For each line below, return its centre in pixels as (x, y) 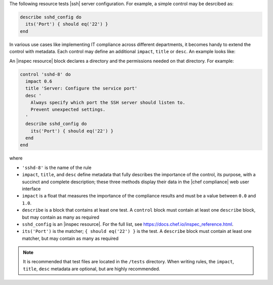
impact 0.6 (39, 81)
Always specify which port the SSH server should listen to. (108, 103)
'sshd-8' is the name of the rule (57, 168)
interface (31, 189)
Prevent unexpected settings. (68, 110)
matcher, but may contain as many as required (70, 238)
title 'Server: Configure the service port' (81, 88)
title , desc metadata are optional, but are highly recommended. (92, 269)
